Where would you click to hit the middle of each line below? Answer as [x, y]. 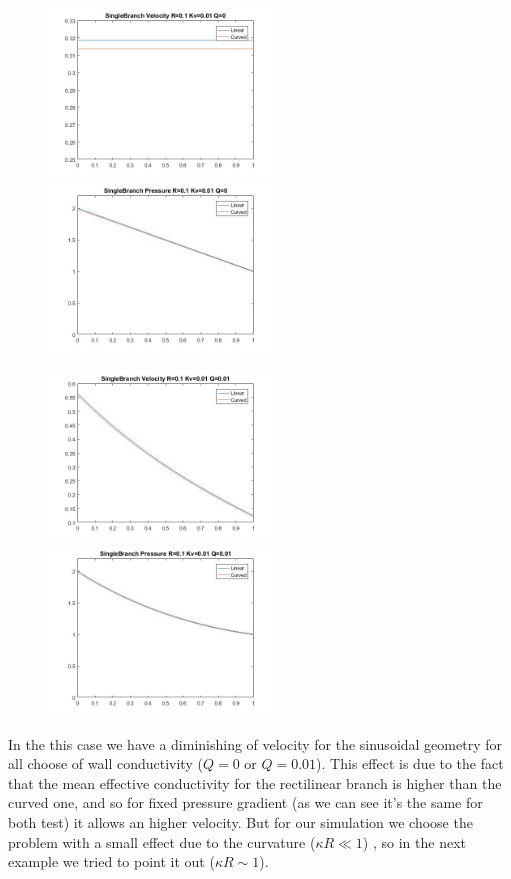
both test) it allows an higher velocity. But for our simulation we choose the [240, 822]
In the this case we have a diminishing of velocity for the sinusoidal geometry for [255, 743]
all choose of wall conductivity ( [105, 763]
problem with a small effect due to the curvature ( [162, 841]
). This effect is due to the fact [410, 763]
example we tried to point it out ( [111, 861]
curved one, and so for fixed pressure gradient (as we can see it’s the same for [245, 802]
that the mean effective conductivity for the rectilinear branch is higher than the [255, 782]
